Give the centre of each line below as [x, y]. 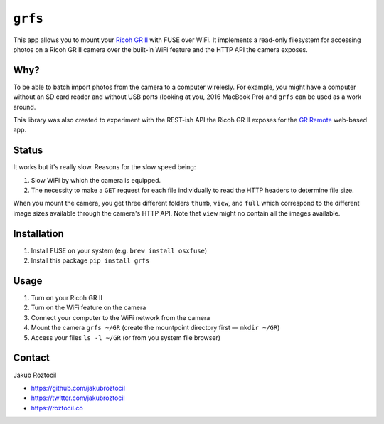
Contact [31, 358]
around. [25, 107]
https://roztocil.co [57, 408]
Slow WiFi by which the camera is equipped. [96, 180]
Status [28, 150]
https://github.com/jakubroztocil [78, 388]
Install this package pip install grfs [90, 260]
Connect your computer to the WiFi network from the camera [121, 317]
